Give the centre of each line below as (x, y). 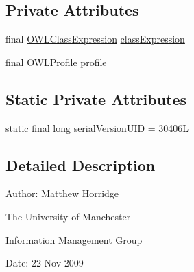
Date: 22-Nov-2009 (45, 263)
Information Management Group (74, 239)
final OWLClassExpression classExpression (95, 39)
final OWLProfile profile (56, 61)
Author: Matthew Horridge (62, 193)
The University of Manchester (68, 216)
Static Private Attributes (96, 99)
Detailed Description (81, 165)
